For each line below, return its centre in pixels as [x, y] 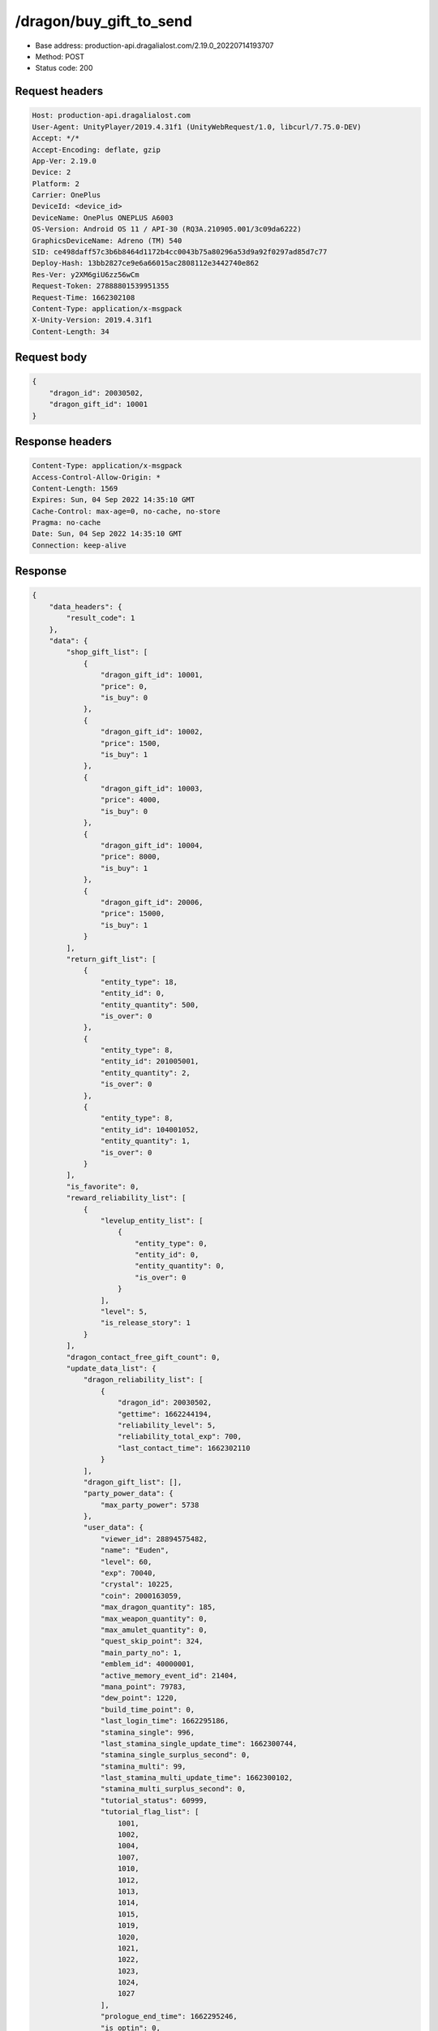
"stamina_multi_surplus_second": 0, [173, 1789]
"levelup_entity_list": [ [152, 1220]
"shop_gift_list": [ [107, 652]
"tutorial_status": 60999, [154, 1800]
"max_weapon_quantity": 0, [154, 1618]
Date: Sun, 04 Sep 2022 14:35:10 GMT [107, 534]
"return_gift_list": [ [112, 959]
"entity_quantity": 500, [150, 1005]
